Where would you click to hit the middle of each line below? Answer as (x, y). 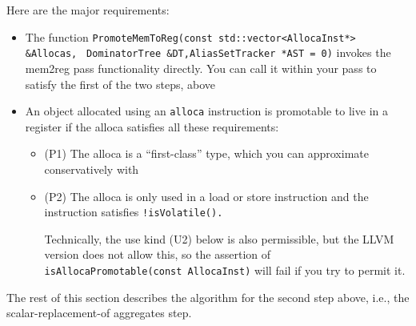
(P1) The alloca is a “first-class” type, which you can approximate (206, 153)
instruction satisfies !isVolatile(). (134, 212)
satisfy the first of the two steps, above (120, 84)
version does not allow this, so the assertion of (158, 254)
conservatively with (92, 169)
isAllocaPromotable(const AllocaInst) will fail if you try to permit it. (225, 270)
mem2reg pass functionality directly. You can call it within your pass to (201, 68)
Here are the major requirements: (88, 10)
